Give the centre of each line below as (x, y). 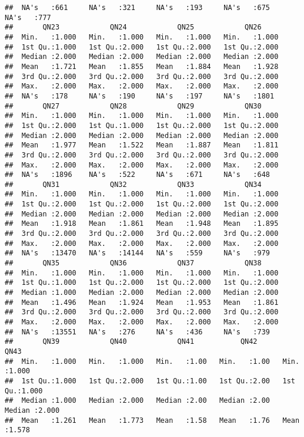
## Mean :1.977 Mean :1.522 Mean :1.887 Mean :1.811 (142, 145)
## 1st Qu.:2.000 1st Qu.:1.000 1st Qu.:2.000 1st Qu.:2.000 (142, 125)
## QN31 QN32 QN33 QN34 (133, 184)
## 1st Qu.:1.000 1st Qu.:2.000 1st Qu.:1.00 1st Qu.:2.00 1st (150, 381)
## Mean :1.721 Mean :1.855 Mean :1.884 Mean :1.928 (142, 66)
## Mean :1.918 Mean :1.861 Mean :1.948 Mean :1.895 (142, 224)
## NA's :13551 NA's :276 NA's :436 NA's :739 (138, 332)
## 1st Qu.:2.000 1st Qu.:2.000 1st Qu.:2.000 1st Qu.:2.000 (142, 204)
